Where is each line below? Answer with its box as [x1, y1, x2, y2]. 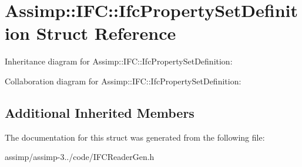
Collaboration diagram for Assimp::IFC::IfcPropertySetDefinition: [5, 74, 241, 87]
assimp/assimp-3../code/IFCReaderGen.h [5, 151, 155, 163]
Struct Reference [36, 21, 176, 45]
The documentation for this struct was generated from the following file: [5, 131, 265, 143]
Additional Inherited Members [5, 103, 194, 121]
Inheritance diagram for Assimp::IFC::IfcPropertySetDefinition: [5, 55, 233, 67]
